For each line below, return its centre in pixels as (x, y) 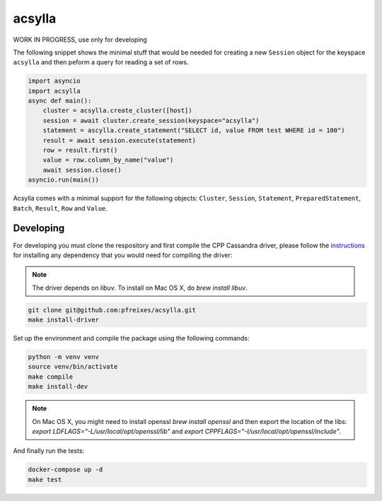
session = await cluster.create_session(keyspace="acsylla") (151, 120)
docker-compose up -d (65, 470)
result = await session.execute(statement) (119, 140)
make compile (51, 377)
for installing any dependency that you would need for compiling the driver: (123, 255)
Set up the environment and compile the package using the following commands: (131, 338)
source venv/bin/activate (73, 367)
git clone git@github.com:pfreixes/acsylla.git (112, 310)
